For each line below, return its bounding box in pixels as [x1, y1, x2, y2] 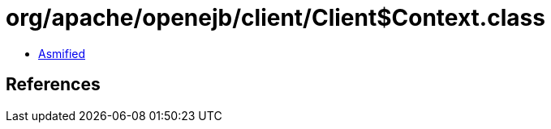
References [6, 74, 101, 95]
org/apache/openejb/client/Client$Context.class [6, 4, 545, 31]
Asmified [38, 46, 86, 60]
